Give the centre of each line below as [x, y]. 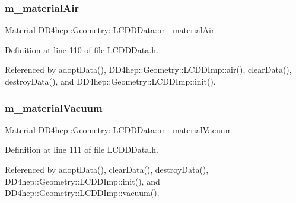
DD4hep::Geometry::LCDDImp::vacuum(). [82, 193]
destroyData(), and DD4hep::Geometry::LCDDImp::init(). [110, 81]
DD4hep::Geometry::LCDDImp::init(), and [82, 181]
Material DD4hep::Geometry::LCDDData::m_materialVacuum [119, 129]
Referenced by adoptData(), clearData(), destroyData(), [107, 169]
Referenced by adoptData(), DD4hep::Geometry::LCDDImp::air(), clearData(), [148, 70]
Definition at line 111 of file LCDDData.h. [82, 149]
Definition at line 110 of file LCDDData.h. [82, 49]
